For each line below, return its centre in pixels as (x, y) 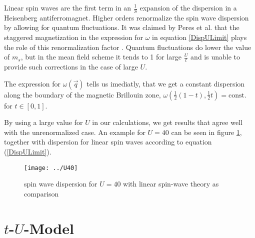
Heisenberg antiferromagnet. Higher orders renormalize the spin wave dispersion (126, 17)
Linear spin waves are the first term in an (68, 7)
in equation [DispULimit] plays (199, 37)
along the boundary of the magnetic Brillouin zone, (82, 94)
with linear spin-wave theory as (171, 184)
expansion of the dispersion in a (188, 7)
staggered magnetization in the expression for (74, 37)
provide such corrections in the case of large (71, 67)
